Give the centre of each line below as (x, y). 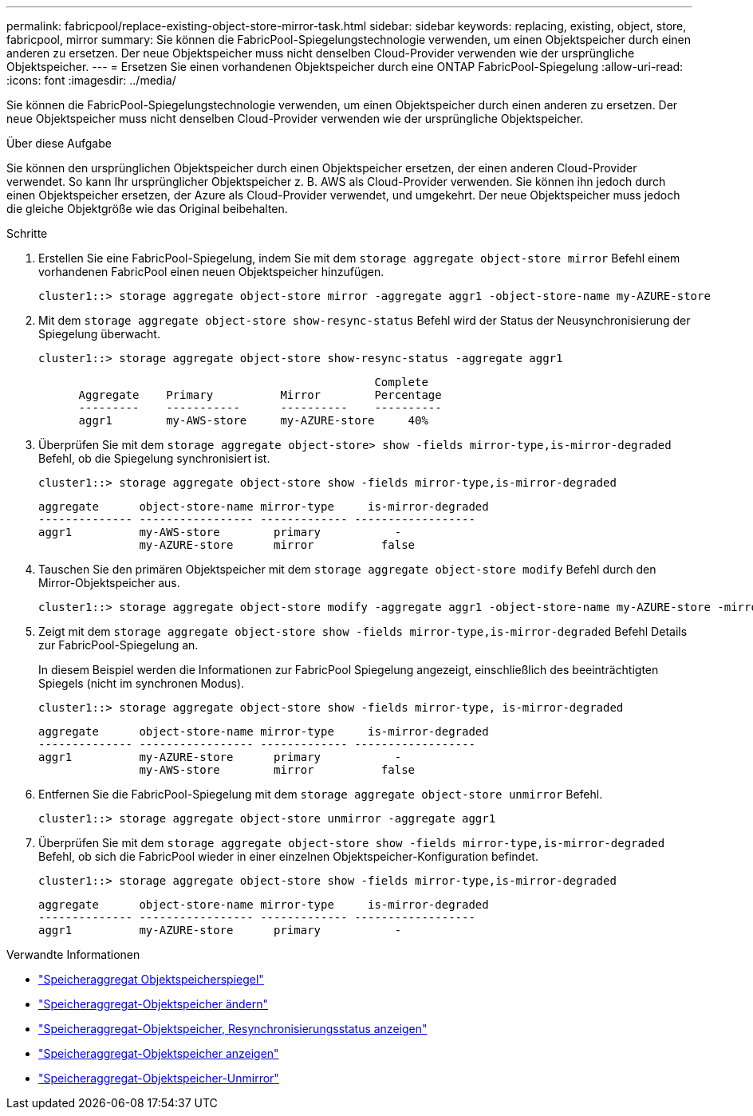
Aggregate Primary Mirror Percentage (260, 395)
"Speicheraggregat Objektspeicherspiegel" (151, 979)
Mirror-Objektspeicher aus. (109, 583)
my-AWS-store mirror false (277, 770)
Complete (401, 382)
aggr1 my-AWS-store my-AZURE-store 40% (253, 420)
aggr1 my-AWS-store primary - (220, 532)
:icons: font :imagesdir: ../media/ (91, 80)
